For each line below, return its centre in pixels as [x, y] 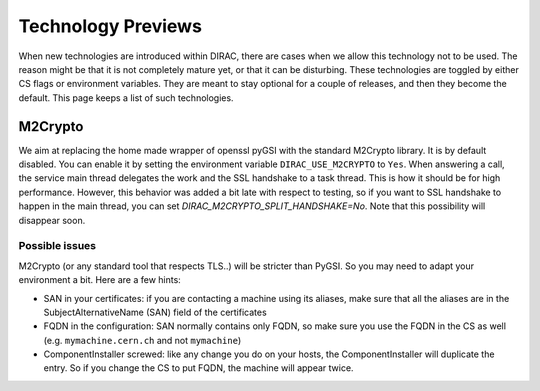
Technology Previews [110, 26]
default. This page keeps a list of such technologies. [126, 97]
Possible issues [57, 246]
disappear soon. [52, 220]
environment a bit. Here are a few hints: [100, 280]
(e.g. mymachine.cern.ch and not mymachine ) [142, 340]
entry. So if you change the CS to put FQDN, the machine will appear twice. [198, 368]
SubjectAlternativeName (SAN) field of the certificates [155, 312]
